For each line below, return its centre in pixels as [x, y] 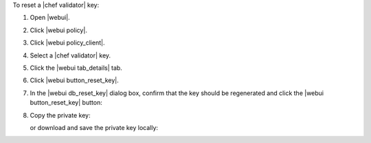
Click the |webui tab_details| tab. [76, 68]
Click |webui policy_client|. [67, 43]
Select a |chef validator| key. [70, 55]
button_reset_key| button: [66, 103]
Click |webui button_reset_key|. [75, 80]
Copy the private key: [60, 115]
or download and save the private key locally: [94, 127]
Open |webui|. [50, 18]
